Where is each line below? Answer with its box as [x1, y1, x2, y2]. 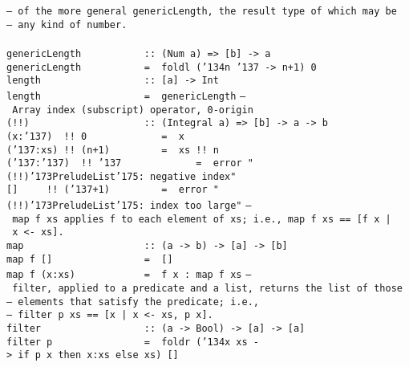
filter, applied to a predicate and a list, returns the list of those [12, 283, 403, 295]
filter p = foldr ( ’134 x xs [6, 336, 248, 348]
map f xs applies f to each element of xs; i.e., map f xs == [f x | [12, 213, 391, 225]
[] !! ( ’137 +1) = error [6, 184, 208, 196]
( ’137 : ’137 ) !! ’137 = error [6, 157, 242, 169]
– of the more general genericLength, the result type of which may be [6, 6, 397, 17]
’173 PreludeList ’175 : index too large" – [29, 200, 252, 212]
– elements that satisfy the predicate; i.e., [6, 296, 259, 308]
